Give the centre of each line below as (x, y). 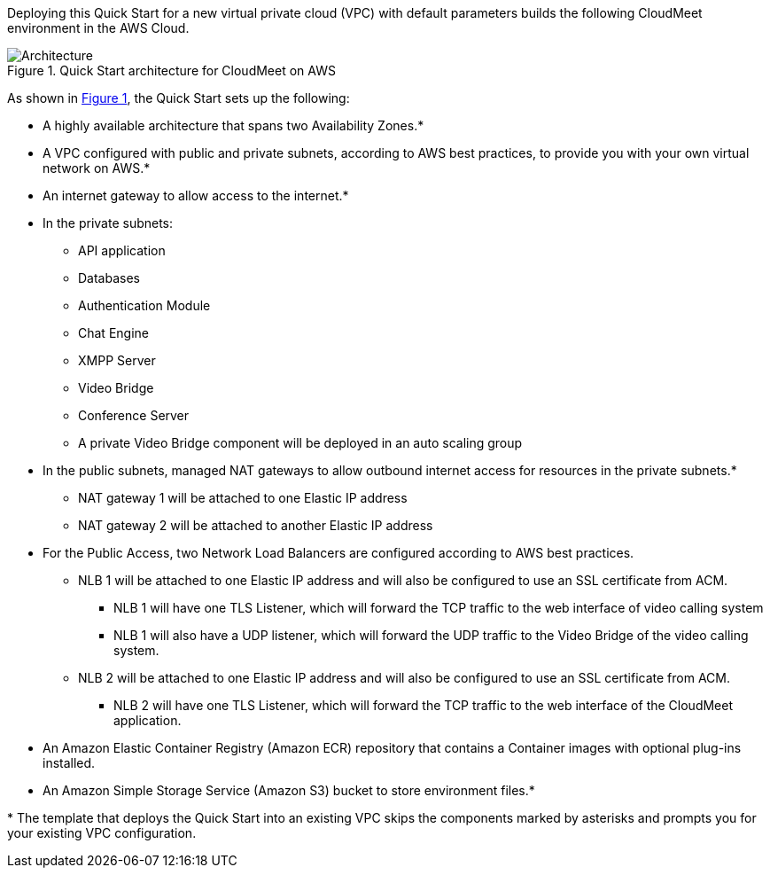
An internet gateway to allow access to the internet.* (196, 195)
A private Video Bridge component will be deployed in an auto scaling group (300, 443)
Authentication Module (144, 305)
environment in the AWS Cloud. (98, 28)
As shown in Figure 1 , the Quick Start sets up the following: (179, 98)
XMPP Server (117, 360)
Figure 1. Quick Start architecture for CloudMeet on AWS (171, 70)
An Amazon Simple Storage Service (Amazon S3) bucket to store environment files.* (289, 790)
